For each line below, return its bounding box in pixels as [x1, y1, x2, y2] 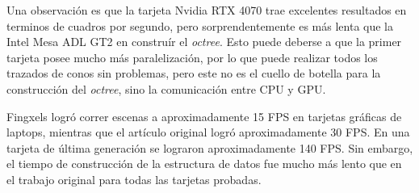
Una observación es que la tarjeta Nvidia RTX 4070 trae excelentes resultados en [6, 2, 407, 18]
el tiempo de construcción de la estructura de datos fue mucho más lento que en [6, 155, 402, 172]
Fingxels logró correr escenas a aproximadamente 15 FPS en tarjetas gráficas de [6, 107, 402, 124]
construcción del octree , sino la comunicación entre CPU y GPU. [6, 80, 326, 97]
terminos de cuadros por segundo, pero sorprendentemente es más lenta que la [6, 17, 393, 34]
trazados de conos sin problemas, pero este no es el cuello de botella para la [6, 65, 381, 82]
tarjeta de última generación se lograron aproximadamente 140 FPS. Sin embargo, [6, 139, 413, 156]
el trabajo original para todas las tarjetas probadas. [6, 170, 262, 187]
